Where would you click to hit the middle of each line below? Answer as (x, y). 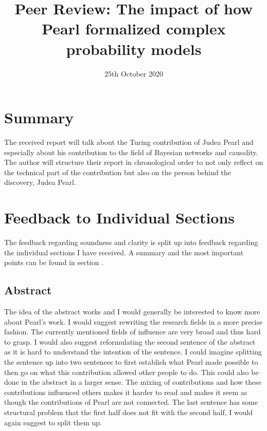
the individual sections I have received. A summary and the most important (124, 252)
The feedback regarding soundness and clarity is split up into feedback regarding (131, 242)
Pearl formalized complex (134, 29)
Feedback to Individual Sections (120, 218)
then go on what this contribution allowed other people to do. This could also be (131, 372)
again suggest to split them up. (53, 422)
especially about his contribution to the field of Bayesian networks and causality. (131, 152)
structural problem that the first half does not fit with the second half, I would (129, 412)
